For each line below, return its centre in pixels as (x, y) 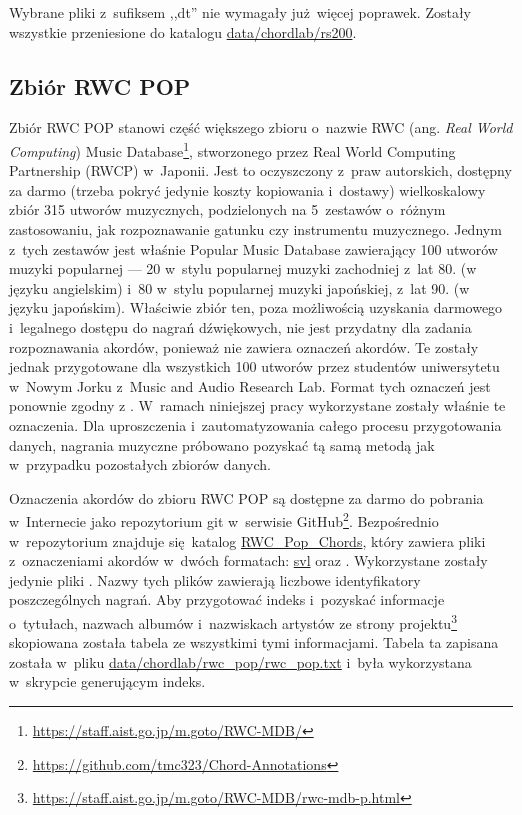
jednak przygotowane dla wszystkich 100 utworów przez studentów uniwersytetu (254, 366)
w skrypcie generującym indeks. (107, 681)
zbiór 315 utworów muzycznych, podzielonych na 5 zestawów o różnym (227, 209)
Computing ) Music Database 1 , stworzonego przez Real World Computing (232, 149)
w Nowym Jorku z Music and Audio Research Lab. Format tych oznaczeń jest (250, 385)
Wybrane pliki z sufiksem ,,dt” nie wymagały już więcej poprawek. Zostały (240, 12)
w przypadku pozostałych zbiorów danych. (140, 464)
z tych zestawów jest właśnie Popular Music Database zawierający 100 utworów (253, 248)
